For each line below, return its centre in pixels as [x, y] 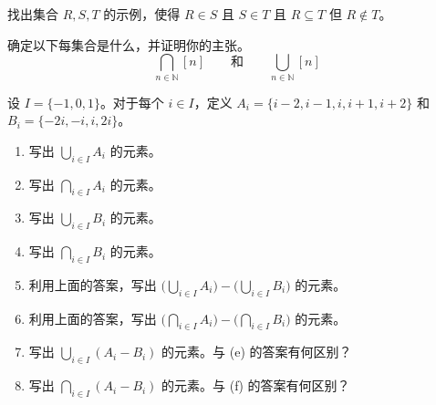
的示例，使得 [142, 14]
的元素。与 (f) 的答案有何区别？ [256, 385]
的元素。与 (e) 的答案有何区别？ [257, 352]
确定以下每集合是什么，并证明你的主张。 [129, 44]
